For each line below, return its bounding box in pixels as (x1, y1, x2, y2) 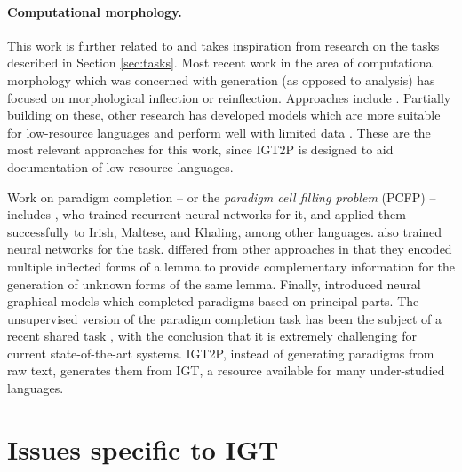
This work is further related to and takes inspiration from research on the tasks (7, 35, 440, 54)
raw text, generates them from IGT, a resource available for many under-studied (7, 361, 445, 380)
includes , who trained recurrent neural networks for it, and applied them (7, 205, 406, 224)
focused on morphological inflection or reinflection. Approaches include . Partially (7, 88, 451, 106)
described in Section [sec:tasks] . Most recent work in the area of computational (7, 53, 436, 72)
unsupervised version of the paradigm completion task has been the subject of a (7, 309, 442, 327)
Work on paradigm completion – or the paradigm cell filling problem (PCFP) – (7, 187, 436, 206)
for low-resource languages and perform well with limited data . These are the (7, 122, 431, 141)
